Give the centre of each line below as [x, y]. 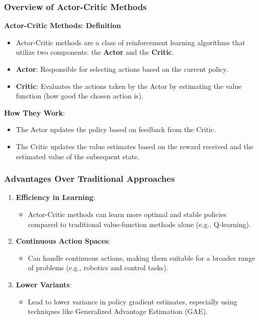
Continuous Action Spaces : [63, 241]
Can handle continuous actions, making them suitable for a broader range [142, 257]
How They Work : [34, 112]
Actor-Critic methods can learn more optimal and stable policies [127, 214]
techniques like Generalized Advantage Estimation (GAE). [118, 311]
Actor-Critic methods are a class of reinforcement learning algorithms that [131, 42]
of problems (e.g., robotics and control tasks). [98, 268]
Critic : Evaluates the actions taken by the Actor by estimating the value [129, 86]
